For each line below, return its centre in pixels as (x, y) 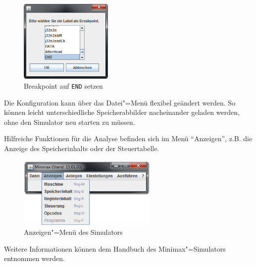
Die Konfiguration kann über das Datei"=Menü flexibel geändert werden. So (120, 102)
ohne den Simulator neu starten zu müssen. (70, 122)
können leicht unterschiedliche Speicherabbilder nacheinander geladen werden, (122, 112)
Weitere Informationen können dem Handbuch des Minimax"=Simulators (115, 248)
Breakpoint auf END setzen (63, 86)
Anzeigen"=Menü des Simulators (73, 232)
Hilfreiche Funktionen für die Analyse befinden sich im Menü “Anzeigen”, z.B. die (128, 138)
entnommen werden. (34, 258)
